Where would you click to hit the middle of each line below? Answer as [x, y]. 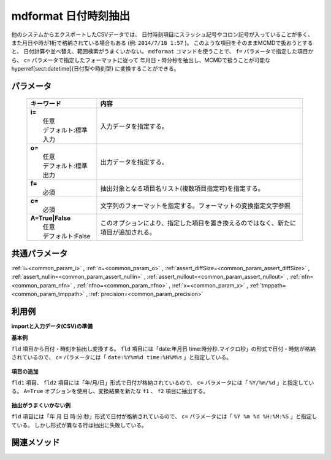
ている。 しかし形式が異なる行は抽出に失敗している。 [79, 425]
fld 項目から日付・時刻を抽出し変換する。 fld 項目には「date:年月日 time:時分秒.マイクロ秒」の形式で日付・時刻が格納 [163, 349]
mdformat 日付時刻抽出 [71, 16]
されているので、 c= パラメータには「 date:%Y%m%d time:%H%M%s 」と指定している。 [122, 357]
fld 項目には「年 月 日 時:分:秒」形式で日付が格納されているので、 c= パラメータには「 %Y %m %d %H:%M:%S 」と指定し [164, 416]
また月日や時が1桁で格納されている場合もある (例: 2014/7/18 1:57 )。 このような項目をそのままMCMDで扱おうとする [162, 42]
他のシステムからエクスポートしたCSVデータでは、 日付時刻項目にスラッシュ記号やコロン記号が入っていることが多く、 [162, 34]
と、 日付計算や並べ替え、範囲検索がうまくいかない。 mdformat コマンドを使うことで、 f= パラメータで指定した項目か [162, 52]
